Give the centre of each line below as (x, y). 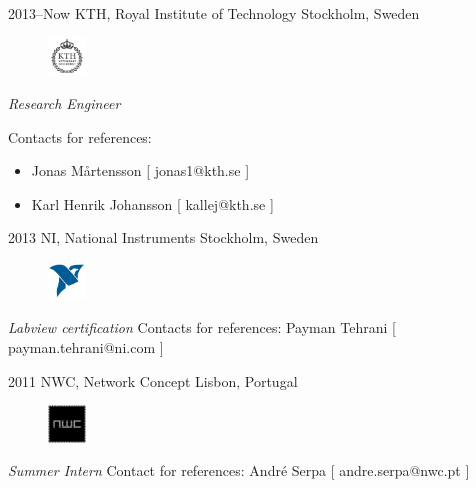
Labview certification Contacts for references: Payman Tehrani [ (202, 327)
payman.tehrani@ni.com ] (86, 346)
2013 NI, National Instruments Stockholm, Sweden (163, 237)
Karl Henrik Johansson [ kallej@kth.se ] (152, 203)
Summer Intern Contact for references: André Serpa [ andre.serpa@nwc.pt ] (239, 470)
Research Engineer (64, 102)
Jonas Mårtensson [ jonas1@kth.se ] (140, 170)
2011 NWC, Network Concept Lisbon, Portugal (153, 380)
